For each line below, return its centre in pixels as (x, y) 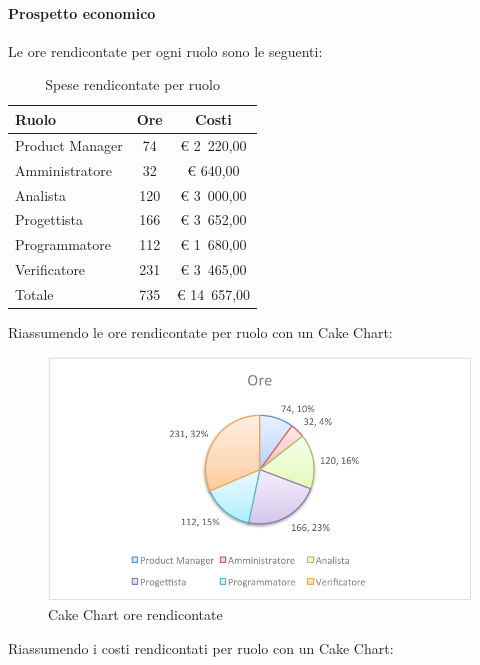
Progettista (49, 219)
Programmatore (63, 244)
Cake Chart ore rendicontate (135, 614)
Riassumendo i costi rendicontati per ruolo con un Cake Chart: (201, 647)
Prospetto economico (82, 12)
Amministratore (63, 169)
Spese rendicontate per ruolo (132, 84)
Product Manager (69, 144)
